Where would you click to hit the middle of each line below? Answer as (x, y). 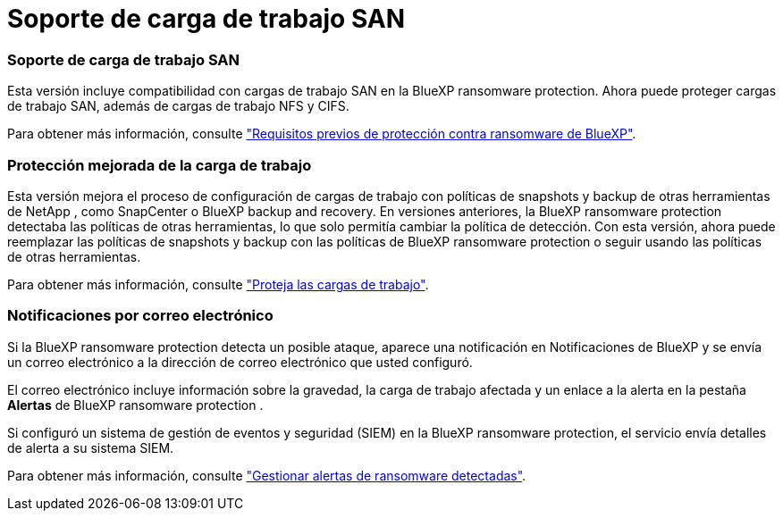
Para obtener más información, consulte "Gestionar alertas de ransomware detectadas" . (267, 475)
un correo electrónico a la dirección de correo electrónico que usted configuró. (240, 362)
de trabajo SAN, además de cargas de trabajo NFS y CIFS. (178, 106)
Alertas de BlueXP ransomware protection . (135, 405)
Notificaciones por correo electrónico (140, 316)
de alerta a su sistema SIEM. (91, 447)
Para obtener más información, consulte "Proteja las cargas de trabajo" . (218, 284)
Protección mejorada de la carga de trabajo (160, 165)
